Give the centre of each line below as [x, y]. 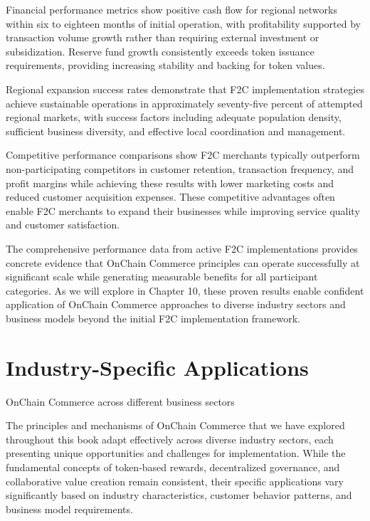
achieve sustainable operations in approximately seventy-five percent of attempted [184, 103]
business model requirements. [69, 509]
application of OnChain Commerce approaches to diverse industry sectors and [176, 304]
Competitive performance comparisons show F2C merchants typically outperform [183, 155]
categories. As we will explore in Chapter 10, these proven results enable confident [185, 290]
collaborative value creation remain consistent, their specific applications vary [175, 481]
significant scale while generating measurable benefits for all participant [162, 277]
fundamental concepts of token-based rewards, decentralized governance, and [173, 467]
